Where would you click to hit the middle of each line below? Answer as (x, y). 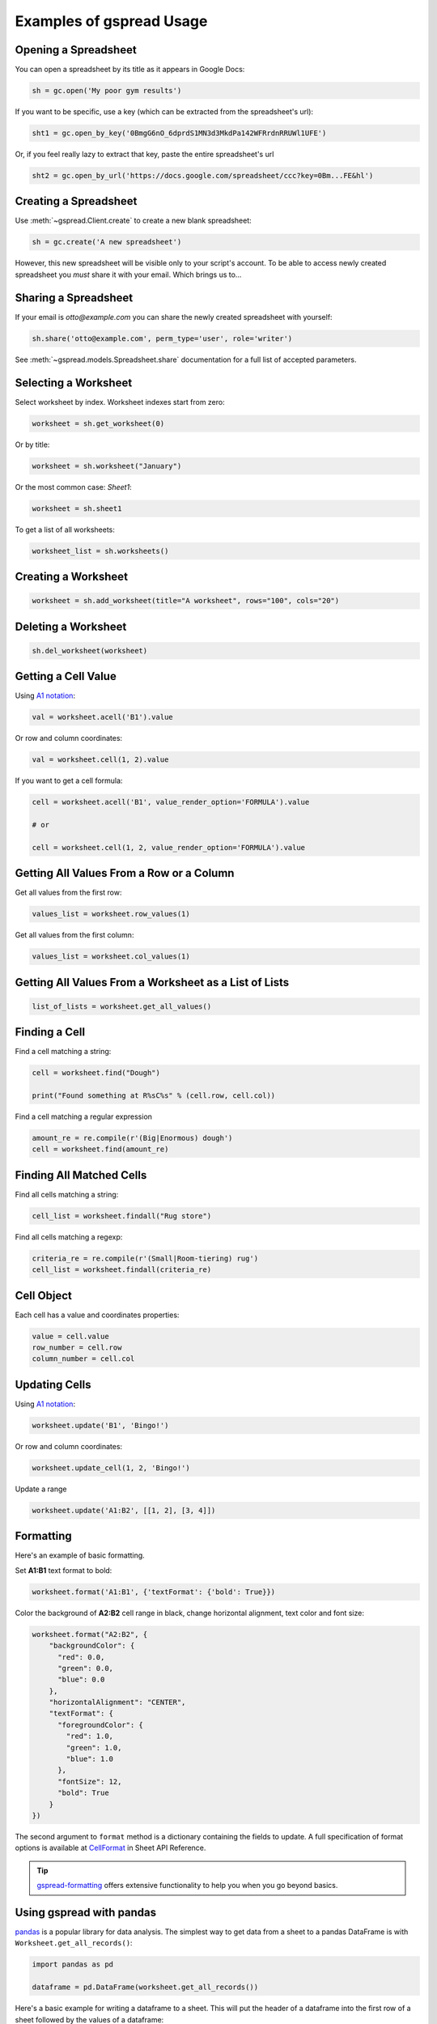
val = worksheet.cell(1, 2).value (100, 760)
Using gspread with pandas (86, 1912)
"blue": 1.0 (89, 1759)
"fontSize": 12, (90, 1782)
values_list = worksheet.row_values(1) (111, 914)
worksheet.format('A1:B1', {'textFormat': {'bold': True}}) (154, 1592)
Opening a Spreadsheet (76, 50)
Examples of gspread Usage (111, 21)
